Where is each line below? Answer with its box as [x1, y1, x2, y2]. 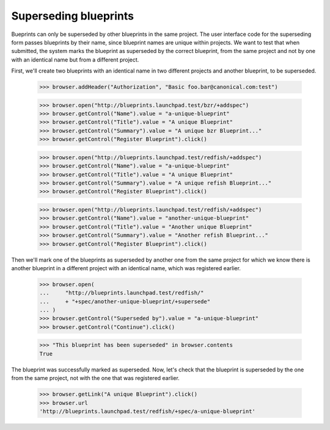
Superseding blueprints [11, 9, 134, 23]
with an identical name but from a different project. [11, 56, 139, 63]
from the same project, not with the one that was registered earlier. [11, 374, 180, 382]
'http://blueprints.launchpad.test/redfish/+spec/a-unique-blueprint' [39, 407, 256, 415]
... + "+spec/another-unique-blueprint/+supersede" [39, 298, 211, 305]
